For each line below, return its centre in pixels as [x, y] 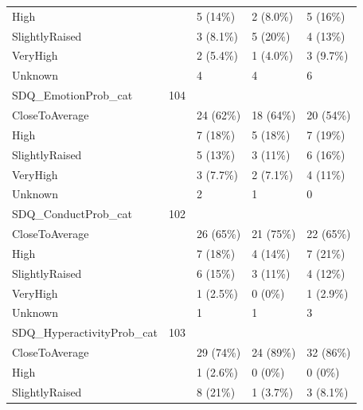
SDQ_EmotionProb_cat [72, 95]
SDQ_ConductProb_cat [72, 214]
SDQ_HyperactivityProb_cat [85, 332]
